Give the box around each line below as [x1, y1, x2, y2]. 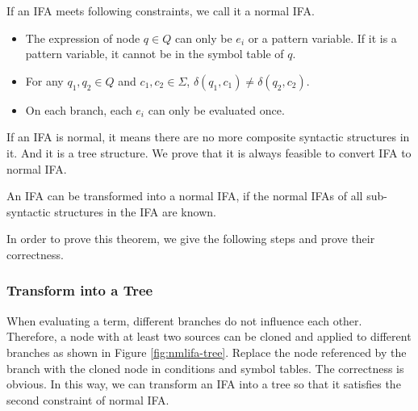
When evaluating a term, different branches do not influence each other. [6, 312, 362, 329]
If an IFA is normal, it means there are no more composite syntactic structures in [6, 128, 410, 145]
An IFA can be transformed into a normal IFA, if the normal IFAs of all [6, 187, 363, 204]
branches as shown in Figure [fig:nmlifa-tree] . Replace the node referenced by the [6, 343, 407, 360]
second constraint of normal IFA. [6, 391, 169, 408]
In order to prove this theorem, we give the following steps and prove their [6, 230, 375, 247]
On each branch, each [25, 101, 132, 118]
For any [25, 72, 64, 89]
